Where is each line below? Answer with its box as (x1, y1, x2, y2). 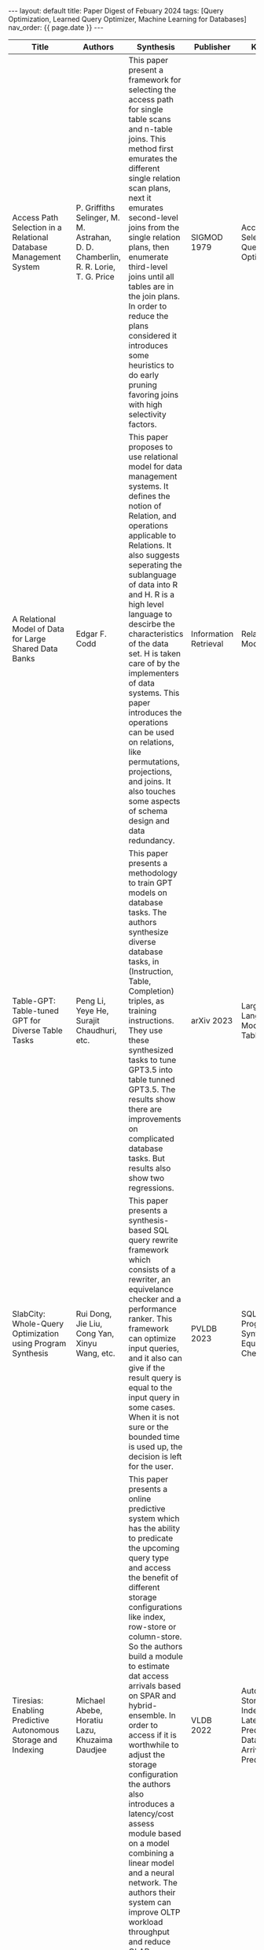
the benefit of (128, 1572, 179, 1583)
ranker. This (128, 1313, 173, 1324)
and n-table (128, 124, 173, 135)
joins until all (128, 272, 174, 282)
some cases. (128, 1402, 175, 1412)
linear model (128, 1858, 174, 1868)
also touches (128, 786, 176, 797)
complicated (128, 1134, 174, 1144)
